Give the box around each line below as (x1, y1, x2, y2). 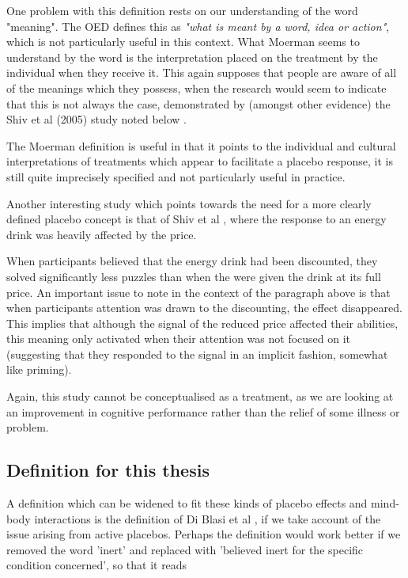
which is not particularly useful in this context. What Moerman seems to (6, 33, 360, 50)
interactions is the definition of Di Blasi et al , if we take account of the (34, 510, 381, 527)
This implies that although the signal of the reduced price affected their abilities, (6, 314, 399, 331)
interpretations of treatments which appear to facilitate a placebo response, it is (6, 153, 394, 169)
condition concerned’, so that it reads (6, 557, 187, 573)
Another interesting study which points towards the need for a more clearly (6, 195, 372, 211)
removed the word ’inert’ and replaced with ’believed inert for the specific (6, 541, 364, 557)
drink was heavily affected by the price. (6, 226, 197, 242)
